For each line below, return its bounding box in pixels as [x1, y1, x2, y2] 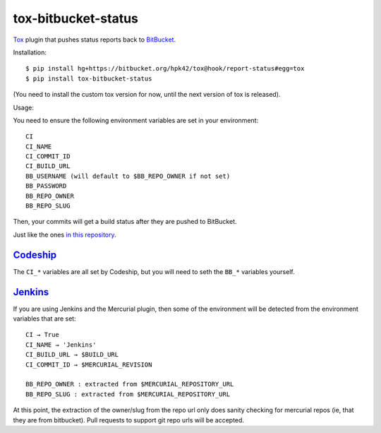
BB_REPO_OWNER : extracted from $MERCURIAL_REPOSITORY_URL [25, 380, 234, 388]
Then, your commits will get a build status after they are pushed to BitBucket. [13, 218, 237, 226]
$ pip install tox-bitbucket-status [25, 74, 152, 83]
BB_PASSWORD [25, 182, 67, 190]
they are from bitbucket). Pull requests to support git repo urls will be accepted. [13, 415, 245, 424]
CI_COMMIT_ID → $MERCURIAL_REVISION [25, 360, 152, 369]
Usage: [13, 103, 35, 112]
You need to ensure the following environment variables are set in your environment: [13, 116, 259, 124]
